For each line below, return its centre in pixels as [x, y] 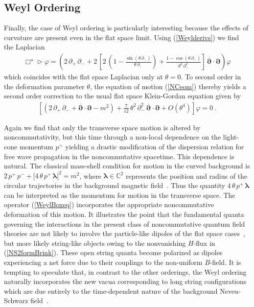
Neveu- [230, 291]
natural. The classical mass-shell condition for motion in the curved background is [127, 166]
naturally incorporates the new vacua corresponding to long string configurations [125, 281]
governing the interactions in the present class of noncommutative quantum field [125, 224]
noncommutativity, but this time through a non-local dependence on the [113, 137]
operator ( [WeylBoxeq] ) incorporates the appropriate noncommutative [109, 204]
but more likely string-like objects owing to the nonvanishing [95, 243]
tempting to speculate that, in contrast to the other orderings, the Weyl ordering [125, 272]
